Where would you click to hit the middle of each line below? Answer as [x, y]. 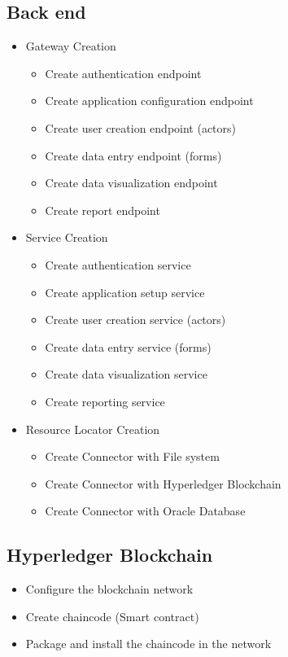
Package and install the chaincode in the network [148, 644]
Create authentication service [118, 264]
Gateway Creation [71, 46]
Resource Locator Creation [93, 429]
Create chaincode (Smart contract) [112, 616]
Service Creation [67, 237]
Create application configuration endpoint [149, 101]
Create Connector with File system [132, 456]
